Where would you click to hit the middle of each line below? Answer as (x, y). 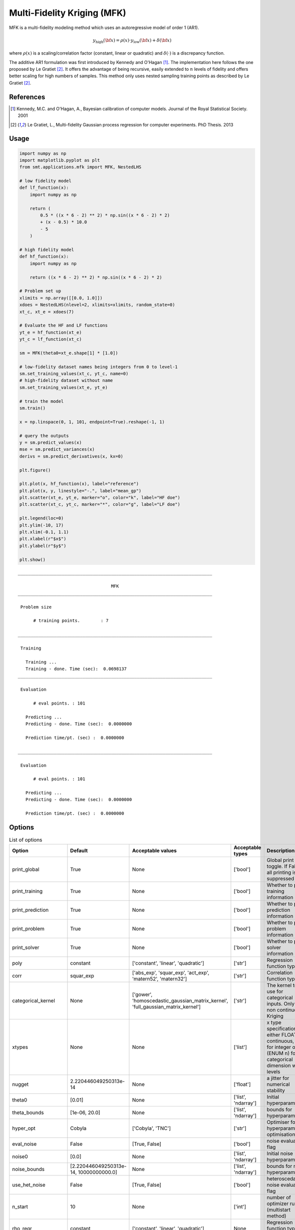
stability (276, 1090)
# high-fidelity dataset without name (66, 381)
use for (275, 991)
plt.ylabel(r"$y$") (43, 546)
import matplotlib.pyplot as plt (60, 160)
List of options (26, 840)
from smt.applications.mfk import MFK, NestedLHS (80, 167)
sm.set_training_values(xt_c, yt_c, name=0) (74, 374)
